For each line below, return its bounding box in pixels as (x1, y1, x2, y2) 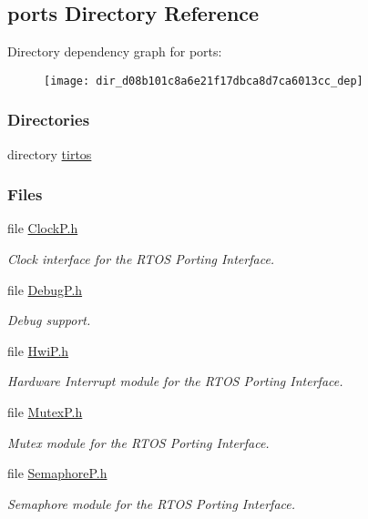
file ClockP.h (7, 219, 78, 238)
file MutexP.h (7, 402, 83, 422)
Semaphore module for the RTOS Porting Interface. (7, 494, 296, 513)
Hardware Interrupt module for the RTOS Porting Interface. (7, 371, 343, 391)
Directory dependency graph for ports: (7, 42, 222, 61)
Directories (7, 108, 90, 131)
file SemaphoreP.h (7, 463, 107, 483)
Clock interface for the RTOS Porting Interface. (7, 249, 275, 269)
